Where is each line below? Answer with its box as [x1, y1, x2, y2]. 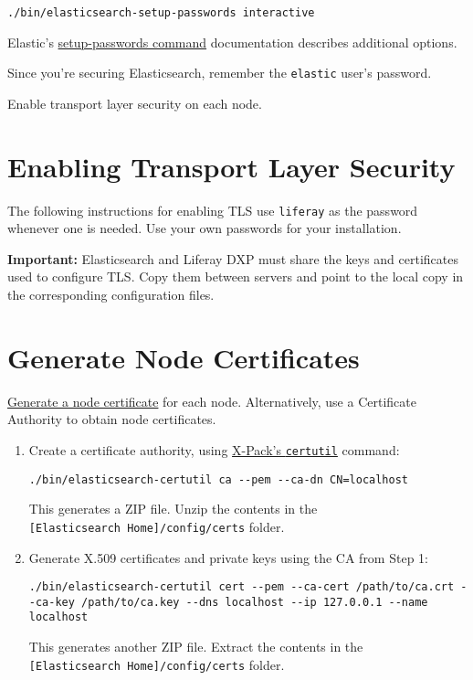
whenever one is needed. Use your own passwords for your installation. [7, 218, 402, 238]
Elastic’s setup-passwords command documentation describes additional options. [7, 32, 457, 51]
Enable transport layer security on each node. [7, 93, 262, 112]
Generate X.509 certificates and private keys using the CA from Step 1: [28, 547, 428, 567]
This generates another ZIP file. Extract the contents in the [28, 637, 363, 656]
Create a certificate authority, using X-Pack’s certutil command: [28, 440, 400, 459]
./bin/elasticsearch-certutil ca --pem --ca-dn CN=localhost [28, 473, 409, 486]
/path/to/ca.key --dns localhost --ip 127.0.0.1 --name [81, 595, 428, 609]
